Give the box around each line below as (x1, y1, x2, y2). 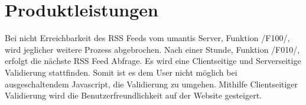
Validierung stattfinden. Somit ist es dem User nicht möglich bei (5, 66, 237, 78)
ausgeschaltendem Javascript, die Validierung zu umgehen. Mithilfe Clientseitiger (5, 77, 298, 90)
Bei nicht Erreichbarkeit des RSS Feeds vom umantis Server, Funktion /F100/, (5, 32, 290, 44)
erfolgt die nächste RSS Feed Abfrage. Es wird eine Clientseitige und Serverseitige (5, 55, 301, 67)
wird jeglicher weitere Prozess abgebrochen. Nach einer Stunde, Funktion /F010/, (5, 43, 300, 55)
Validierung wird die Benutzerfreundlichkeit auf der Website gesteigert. (5, 89, 262, 101)
